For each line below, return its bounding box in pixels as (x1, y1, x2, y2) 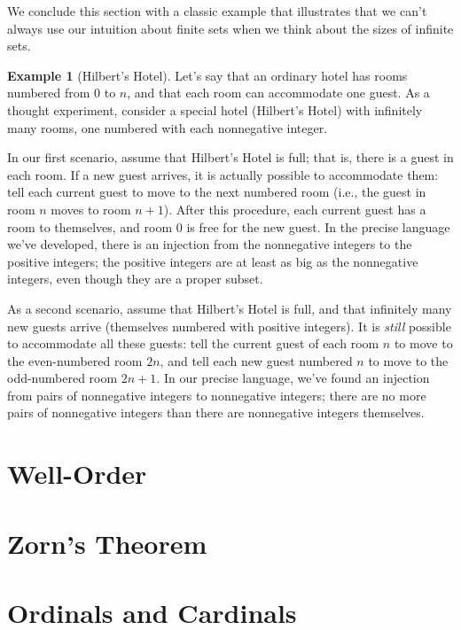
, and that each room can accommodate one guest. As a (127, 83, 430, 102)
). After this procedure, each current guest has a (163, 199, 426, 218)
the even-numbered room (7, 351, 143, 369)
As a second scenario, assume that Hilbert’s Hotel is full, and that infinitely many (7, 299, 452, 317)
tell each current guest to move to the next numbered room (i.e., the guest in (7, 183, 426, 201)
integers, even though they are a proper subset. (7, 269, 263, 288)
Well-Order (7, 455, 147, 492)
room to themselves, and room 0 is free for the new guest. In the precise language (7, 217, 450, 236)
